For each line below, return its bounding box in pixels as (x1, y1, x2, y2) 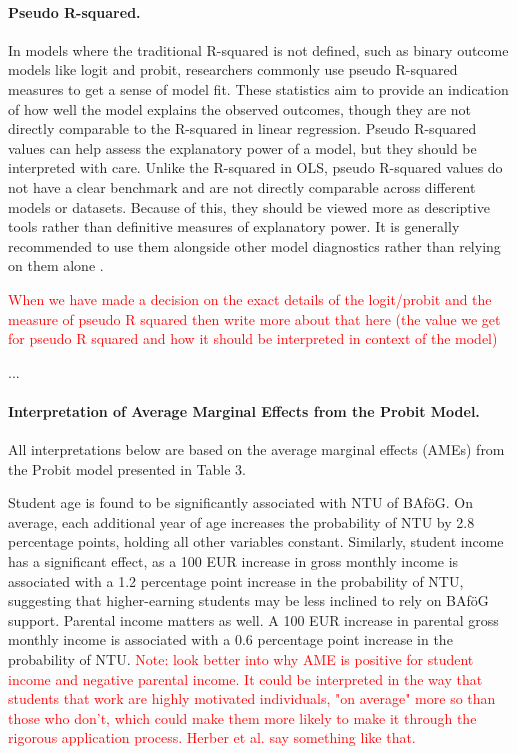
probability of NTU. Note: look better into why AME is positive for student (8, 649, 474, 670)
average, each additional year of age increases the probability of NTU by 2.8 (8, 511, 475, 532)
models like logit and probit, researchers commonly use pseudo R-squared (8, 59, 458, 80)
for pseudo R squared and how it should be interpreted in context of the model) (8, 328, 498, 349)
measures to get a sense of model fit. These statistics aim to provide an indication (8, 78, 509, 99)
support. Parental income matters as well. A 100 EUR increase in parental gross (8, 609, 499, 630)
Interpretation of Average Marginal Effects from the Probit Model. (8, 400, 480, 421)
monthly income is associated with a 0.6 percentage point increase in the (8, 629, 453, 650)
